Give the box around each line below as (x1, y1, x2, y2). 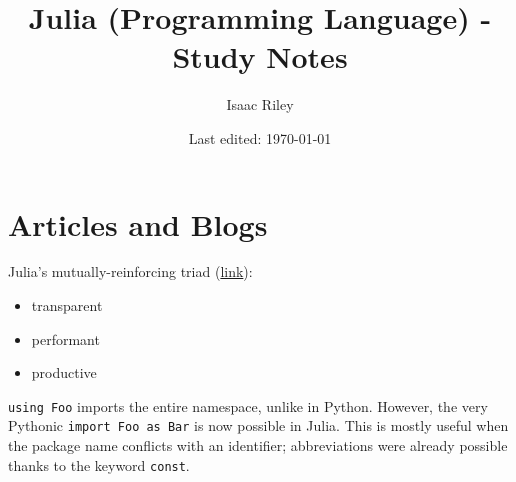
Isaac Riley (226, 94, 294, 115)
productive (31, 362, 97, 383)
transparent (31, 295, 103, 316)
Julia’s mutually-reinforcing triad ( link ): (8, 261, 253, 282)
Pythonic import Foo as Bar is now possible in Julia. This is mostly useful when (8, 415, 509, 436)
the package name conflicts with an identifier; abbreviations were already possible (8, 435, 508, 456)
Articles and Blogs (8, 203, 268, 244)
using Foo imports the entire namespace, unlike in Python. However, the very (8, 395, 488, 416)
